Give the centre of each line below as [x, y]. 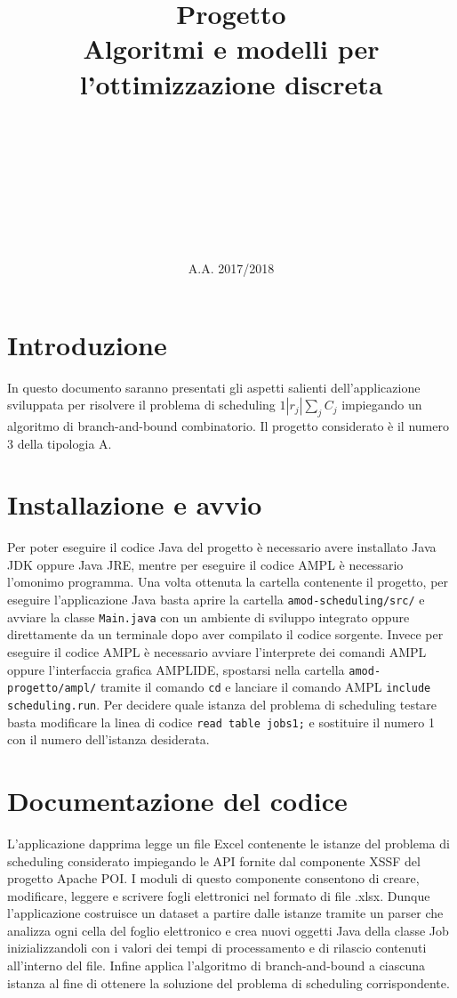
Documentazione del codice [177, 800]
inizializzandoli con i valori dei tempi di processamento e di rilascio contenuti [217, 948]
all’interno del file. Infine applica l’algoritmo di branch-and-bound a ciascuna [216, 966]
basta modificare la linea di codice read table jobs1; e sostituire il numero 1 [221, 722]
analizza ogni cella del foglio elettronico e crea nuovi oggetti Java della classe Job [228, 930]
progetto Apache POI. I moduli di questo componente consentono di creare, [213, 878]
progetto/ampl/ [52, 689]
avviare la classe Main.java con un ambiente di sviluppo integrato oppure [208, 617]
